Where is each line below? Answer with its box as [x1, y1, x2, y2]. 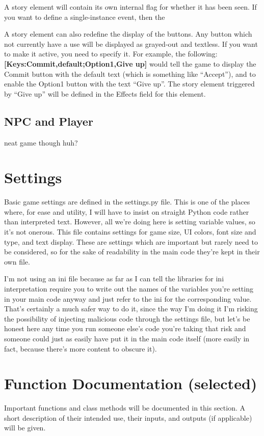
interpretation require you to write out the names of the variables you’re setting [4, 283, 253, 294]
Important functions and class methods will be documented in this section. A [4, 402, 246, 413]
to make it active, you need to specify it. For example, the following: [4, 48, 218, 59]
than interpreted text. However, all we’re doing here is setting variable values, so [4, 216, 255, 227]
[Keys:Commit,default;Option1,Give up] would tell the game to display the [4, 58, 256, 69]
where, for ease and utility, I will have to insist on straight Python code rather [4, 206, 249, 217]
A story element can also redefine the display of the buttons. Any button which [4, 28, 252, 39]
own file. [4, 256, 30, 267]
